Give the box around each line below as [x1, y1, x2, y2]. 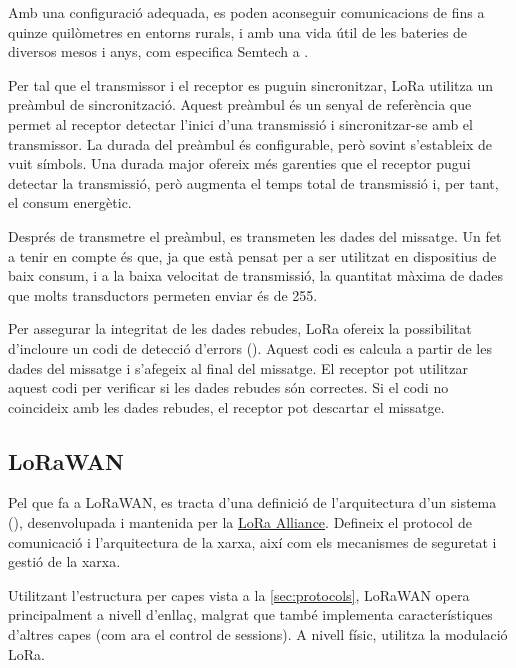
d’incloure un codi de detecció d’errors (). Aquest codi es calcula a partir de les [8, 337, 492, 358]
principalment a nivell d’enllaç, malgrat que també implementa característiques [8, 604, 493, 625]
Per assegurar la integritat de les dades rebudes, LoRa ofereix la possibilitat [8, 318, 472, 339]
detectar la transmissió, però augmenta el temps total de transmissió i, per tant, [8, 172, 499, 193]
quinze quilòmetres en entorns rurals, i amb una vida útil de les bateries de [8, 21, 468, 42]
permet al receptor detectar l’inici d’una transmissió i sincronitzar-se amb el [8, 113, 473, 134]
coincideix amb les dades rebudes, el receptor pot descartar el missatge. [8, 396, 445, 417]
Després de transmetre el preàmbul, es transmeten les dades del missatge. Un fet [8, 225, 502, 246]
